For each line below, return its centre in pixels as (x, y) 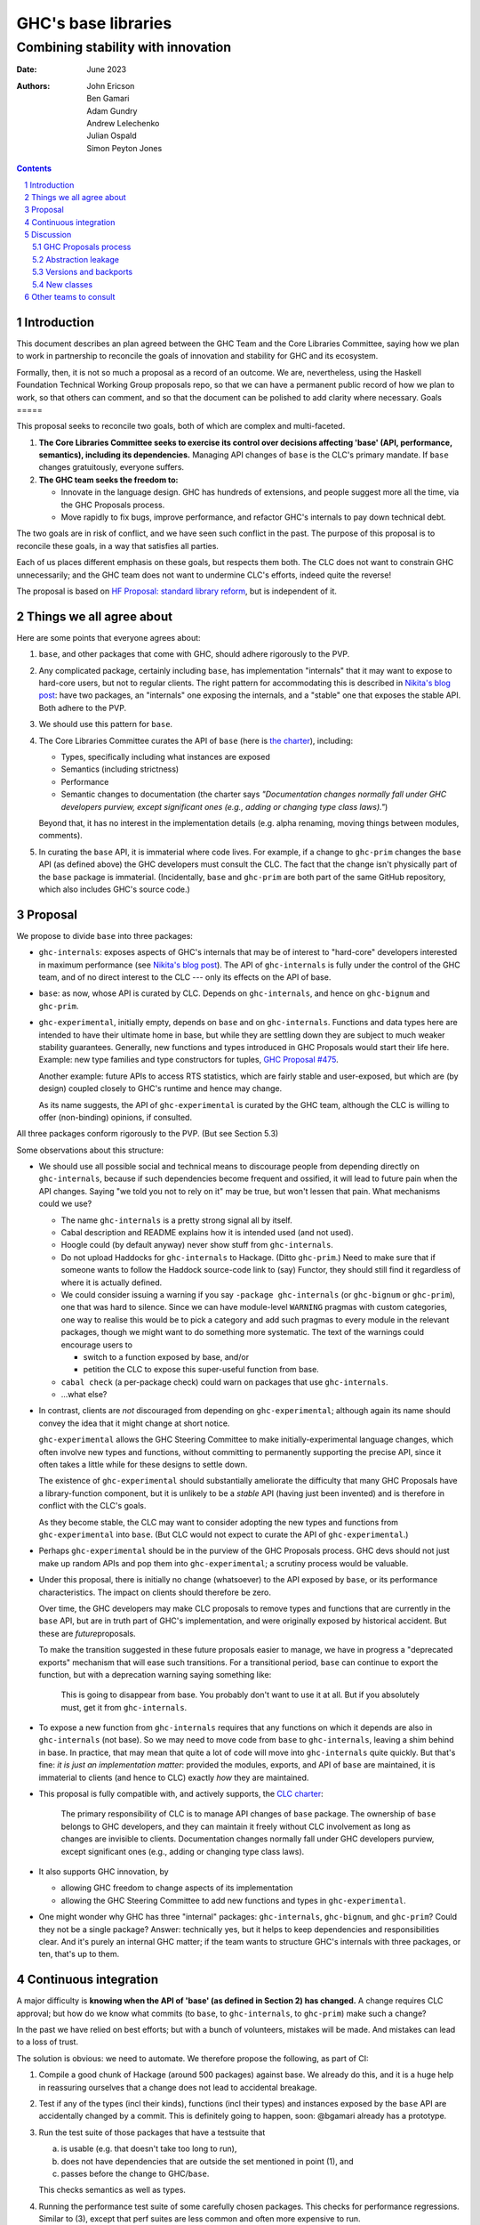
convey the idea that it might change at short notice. (134, 1423)
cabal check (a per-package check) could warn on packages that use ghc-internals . (224, 1382)
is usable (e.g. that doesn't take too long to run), (149, 2148)
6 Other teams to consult (70, 297)
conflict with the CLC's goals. (92, 1506)
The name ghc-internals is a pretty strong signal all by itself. (176, 1220)
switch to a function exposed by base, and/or (166, 1356)
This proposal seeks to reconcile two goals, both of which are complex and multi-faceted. (181, 426)
